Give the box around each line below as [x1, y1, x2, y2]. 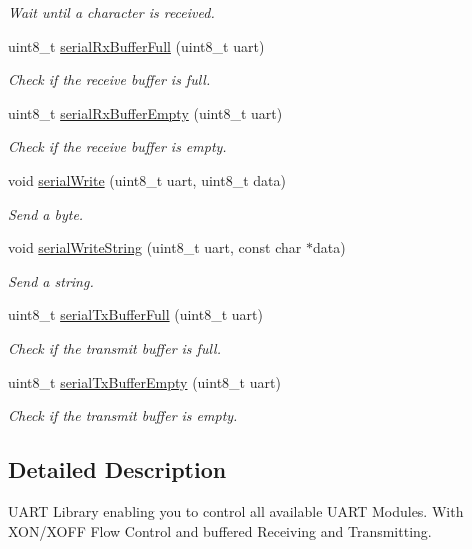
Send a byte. [8, 203, 84, 224]
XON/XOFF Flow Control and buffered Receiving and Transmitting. [8, 520, 432, 541]
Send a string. [8, 270, 94, 291]
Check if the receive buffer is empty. [8, 136, 227, 157]
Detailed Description [8, 454, 227, 485]
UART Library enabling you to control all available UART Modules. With [8, 500, 464, 521]
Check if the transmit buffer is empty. [8, 405, 238, 426]
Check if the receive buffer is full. [8, 69, 211, 90]
